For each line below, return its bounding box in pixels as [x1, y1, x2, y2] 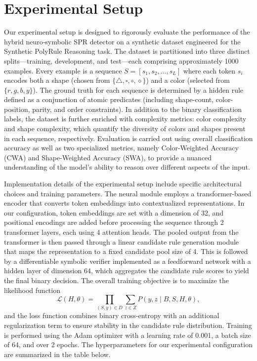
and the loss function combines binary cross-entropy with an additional [4, 310, 219, 321]
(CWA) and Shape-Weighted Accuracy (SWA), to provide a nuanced [4, 152, 212, 162]
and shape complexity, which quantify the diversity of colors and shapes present [4, 123, 246, 134]
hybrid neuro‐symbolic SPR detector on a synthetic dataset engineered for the [4, 36, 241, 46]
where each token [183, 65, 236, 75]
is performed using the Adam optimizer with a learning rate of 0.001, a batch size [4, 329, 251, 340]
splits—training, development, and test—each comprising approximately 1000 [4, 55, 239, 66]
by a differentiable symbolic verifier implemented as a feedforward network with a [4, 255, 251, 266]
